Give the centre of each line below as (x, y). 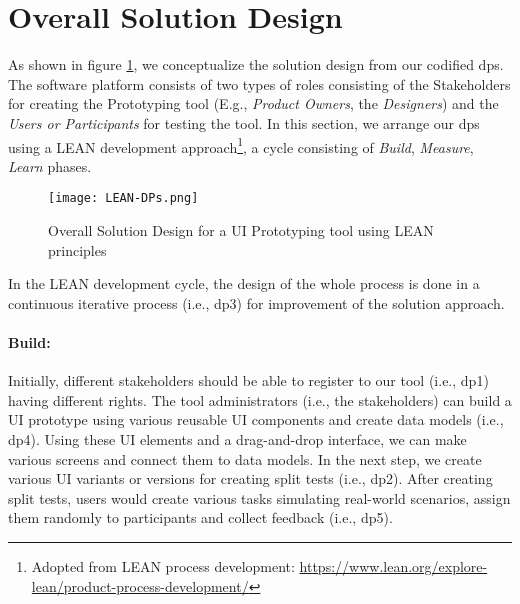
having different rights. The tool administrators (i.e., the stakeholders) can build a (260, 399)
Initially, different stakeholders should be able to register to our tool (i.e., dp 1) (248, 380)
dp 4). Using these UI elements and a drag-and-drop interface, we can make (237, 438)
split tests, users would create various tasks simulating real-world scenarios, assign (259, 497)
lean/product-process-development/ (140, 585)
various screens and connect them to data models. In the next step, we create (245, 458)
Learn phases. (50, 165)
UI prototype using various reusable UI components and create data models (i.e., (256, 419)
